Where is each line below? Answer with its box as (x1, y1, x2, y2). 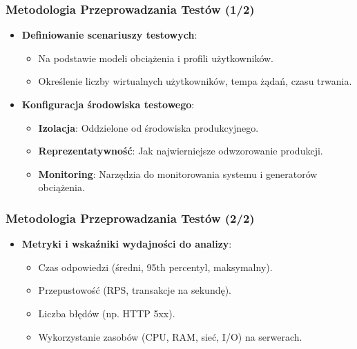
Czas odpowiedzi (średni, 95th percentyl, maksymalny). (38, 259, 273, 274)
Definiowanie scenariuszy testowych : (21, 28, 197, 42)
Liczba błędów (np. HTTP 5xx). (38, 306, 175, 320)
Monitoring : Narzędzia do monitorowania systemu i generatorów (38, 166, 318, 181)
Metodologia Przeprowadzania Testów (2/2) (6, 209, 255, 226)
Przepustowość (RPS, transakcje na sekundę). (38, 283, 232, 297)
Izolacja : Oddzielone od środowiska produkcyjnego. (38, 120, 259, 134)
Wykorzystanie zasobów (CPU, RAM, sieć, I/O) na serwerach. (38, 329, 302, 343)
